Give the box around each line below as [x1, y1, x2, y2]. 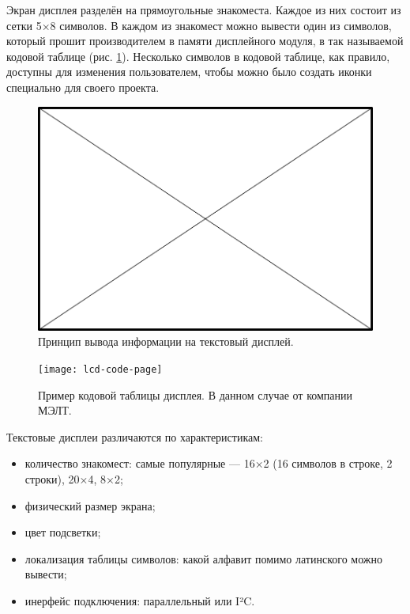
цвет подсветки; [24, 524, 101, 540]
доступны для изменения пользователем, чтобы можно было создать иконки [6, 63, 372, 80]
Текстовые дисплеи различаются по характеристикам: [6, 428, 263, 445]
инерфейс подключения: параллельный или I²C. [24, 592, 255, 608]
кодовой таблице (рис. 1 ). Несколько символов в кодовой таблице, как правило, [6, 47, 390, 64]
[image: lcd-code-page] [38, 363, 163, 375]
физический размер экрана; [24, 497, 156, 514]
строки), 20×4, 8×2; [24, 470, 123, 487]
